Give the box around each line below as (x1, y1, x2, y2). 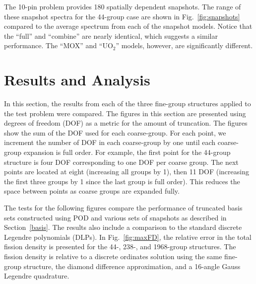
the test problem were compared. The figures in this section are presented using (4, 108, 246, 118)
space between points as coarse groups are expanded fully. (4, 186, 180, 196)
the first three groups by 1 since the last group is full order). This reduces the (4, 176, 240, 186)
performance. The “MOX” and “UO (4, 40, 113, 51)
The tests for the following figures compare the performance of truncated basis (4, 203, 243, 213)
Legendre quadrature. (4, 271, 69, 281)
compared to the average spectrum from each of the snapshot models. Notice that (4, 21, 253, 31)
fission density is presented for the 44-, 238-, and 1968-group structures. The (4, 241, 236, 252)
